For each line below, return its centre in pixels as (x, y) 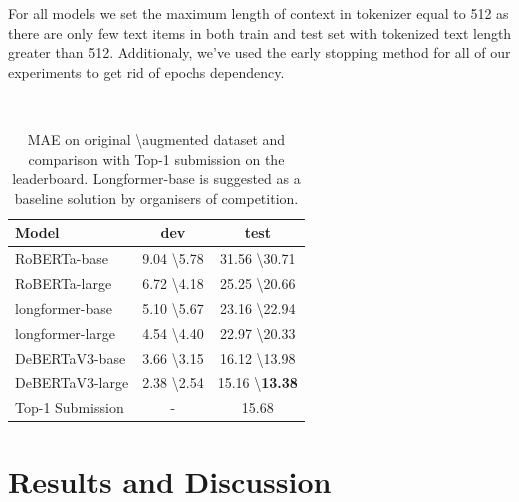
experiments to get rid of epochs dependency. (146, 71)
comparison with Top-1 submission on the (156, 158)
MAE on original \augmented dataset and (156, 138)
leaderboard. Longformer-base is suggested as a (156, 178)
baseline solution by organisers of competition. (156, 197)
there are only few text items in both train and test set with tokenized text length (260, 32)
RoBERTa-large (63, 283)
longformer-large (65, 332)
